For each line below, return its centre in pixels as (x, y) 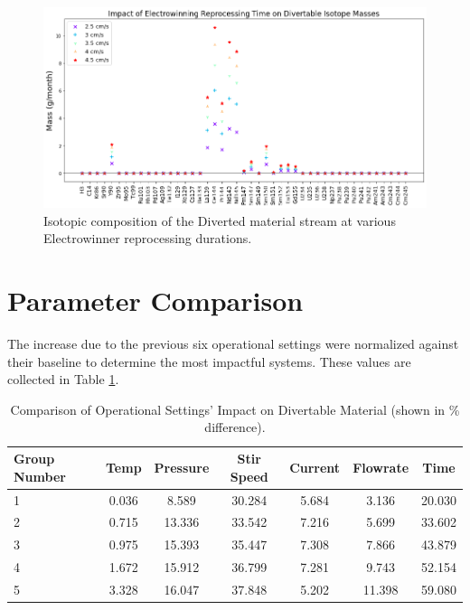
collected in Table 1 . (63, 379)
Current (315, 467)
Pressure (182, 467)
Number (40, 476)
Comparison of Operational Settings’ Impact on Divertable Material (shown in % (235, 409)
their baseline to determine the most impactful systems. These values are (209, 361)
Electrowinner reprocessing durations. (148, 238)
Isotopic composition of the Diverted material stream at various (220, 220)
